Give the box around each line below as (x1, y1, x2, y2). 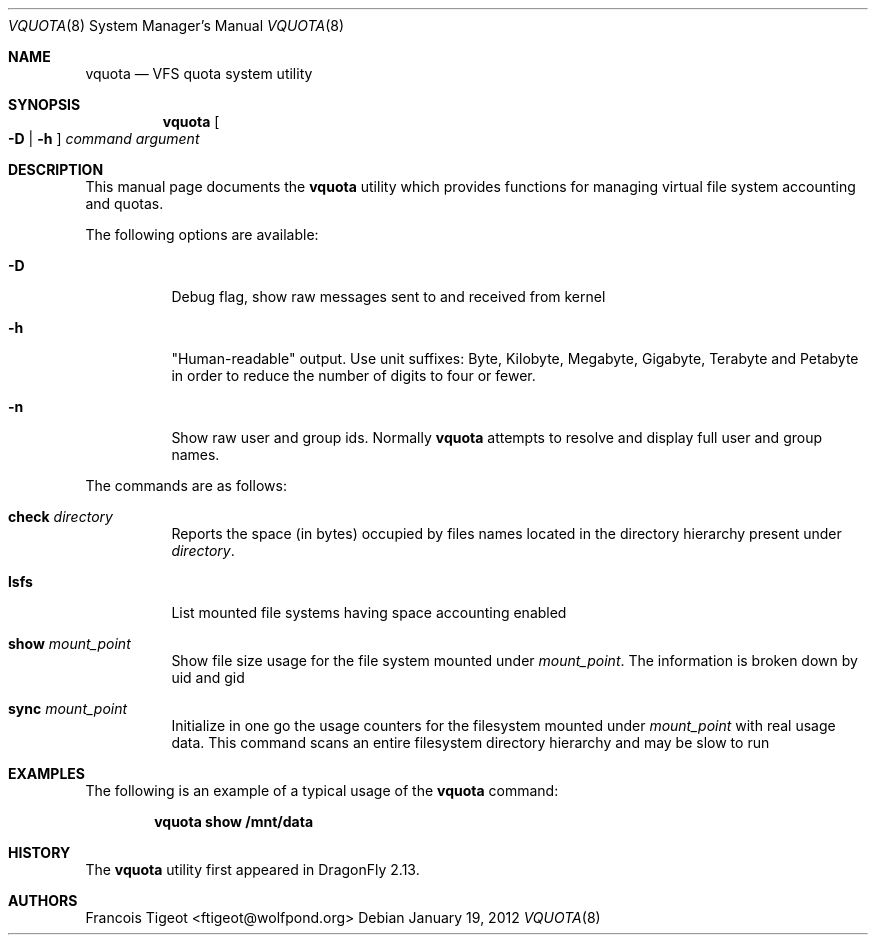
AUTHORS (8, 892, 78, 909)
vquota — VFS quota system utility (85, 65, 313, 82)
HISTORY (8, 844, 71, 861)
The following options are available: (85, 226, 319, 243)
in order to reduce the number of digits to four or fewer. (171, 367, 536, 384)
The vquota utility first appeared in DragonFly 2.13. (85, 861, 420, 878)
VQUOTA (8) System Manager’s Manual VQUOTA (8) (8, 17, 345, 34)
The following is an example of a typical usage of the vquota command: (85, 782, 559, 799)
